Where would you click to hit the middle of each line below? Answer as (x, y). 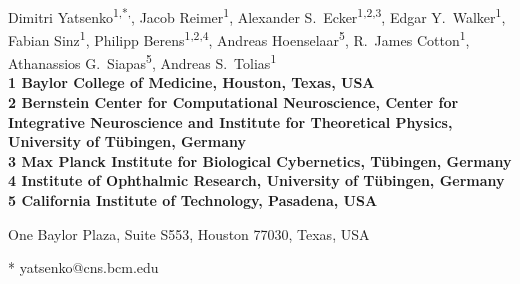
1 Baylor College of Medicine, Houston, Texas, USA (191, 82)
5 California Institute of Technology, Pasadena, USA (193, 199)
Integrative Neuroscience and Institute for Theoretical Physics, (230, 121)
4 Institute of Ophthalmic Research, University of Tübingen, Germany (256, 180)
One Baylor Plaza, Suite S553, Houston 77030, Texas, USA (189, 233)
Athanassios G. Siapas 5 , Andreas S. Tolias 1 (142, 61)
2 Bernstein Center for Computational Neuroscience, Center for (233, 101)
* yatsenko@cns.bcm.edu (83, 267)
